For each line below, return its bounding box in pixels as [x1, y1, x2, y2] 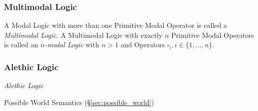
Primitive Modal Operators [171, 29, 255, 40]
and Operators [121, 39, 165, 50]
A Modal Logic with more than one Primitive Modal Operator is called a [4, 20, 227, 30]
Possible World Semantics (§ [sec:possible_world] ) [4, 97, 154, 107]
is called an [4, 39, 38, 50]
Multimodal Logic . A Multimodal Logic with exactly [4, 29, 163, 40]
